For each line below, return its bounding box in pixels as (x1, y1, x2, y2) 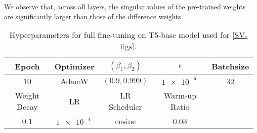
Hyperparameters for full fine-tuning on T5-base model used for (9, 29, 230, 41)
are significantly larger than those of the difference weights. (4, 11, 183, 21)
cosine (115, 115, 136, 127)
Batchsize (211, 60, 249, 72)
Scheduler (109, 101, 142, 113)
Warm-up (164, 90, 197, 101)
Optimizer (54, 60, 95, 72)
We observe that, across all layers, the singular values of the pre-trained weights (4, 1, 246, 11)
